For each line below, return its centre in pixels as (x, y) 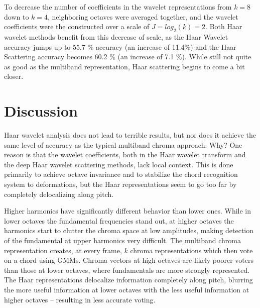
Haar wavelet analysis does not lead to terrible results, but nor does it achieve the (130, 135)
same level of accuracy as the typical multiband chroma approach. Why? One (123, 144)
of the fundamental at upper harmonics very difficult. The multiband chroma (122, 240)
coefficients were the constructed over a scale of (77, 26)
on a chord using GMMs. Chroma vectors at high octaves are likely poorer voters (129, 260)
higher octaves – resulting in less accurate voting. (80, 299)
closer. (14, 76)
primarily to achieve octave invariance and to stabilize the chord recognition (121, 174)
